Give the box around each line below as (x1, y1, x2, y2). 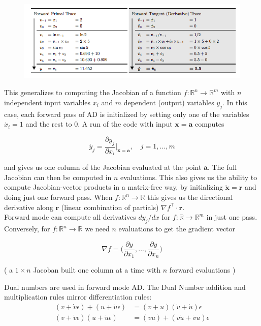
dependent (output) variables (123, 97, 214, 107)
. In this (222, 97, 247, 107)
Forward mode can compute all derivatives (4, 212, 136, 222)
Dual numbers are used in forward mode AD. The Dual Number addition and (4, 281, 246, 292)
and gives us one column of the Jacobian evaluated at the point (4, 162, 202, 172)
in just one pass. (206, 212, 257, 222)
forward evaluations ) (169, 264, 236, 275)
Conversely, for (4, 223, 50, 233)
